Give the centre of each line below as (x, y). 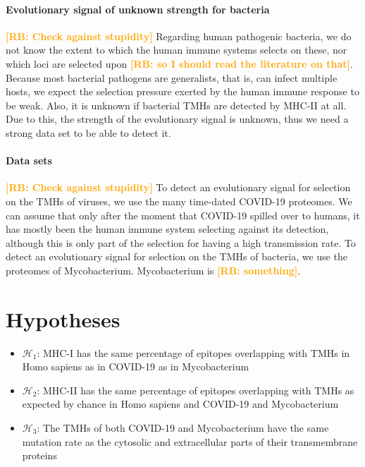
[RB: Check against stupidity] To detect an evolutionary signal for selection (178, 187)
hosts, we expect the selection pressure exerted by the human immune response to (182, 91)
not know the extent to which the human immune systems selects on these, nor (177, 50)
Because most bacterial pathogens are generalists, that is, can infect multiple (172, 77)
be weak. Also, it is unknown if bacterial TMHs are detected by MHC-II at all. (176, 105)
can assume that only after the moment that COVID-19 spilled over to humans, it (183, 215)
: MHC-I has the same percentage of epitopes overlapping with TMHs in (193, 352)
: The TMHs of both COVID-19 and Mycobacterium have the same (183, 427)
